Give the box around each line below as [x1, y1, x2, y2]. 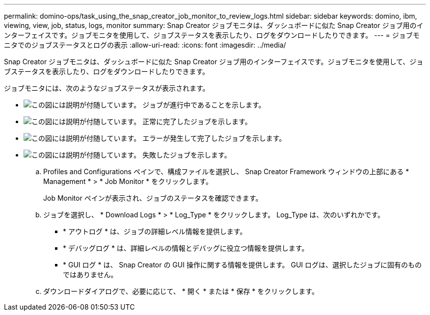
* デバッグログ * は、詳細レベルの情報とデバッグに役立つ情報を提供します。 [63, 244, 309, 252]
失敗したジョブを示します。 [142, 151, 231, 159]
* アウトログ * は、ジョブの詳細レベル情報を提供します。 [63, 227, 247, 236]
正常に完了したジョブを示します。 [142, 117, 252, 126]
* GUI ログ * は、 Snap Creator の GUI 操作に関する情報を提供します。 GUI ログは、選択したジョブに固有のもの [63, 261, 422, 269]
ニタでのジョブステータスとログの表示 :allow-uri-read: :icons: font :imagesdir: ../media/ [4, 41, 286, 49]
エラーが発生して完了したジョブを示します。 [142, 134, 286, 142]
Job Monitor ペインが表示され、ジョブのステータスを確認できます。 [43, 194, 263, 202]
